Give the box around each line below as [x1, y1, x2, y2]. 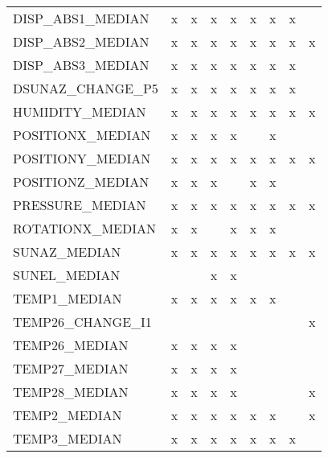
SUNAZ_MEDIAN [13, 242, 121, 261]
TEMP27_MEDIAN [13, 359, 129, 378]
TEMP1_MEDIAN [13, 289, 122, 307]
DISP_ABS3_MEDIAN [13, 56, 150, 74]
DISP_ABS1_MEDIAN [13, 9, 150, 27]
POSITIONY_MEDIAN [13, 149, 151, 167]
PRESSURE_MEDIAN [13, 196, 146, 214]
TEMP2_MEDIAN [13, 406, 122, 424]
